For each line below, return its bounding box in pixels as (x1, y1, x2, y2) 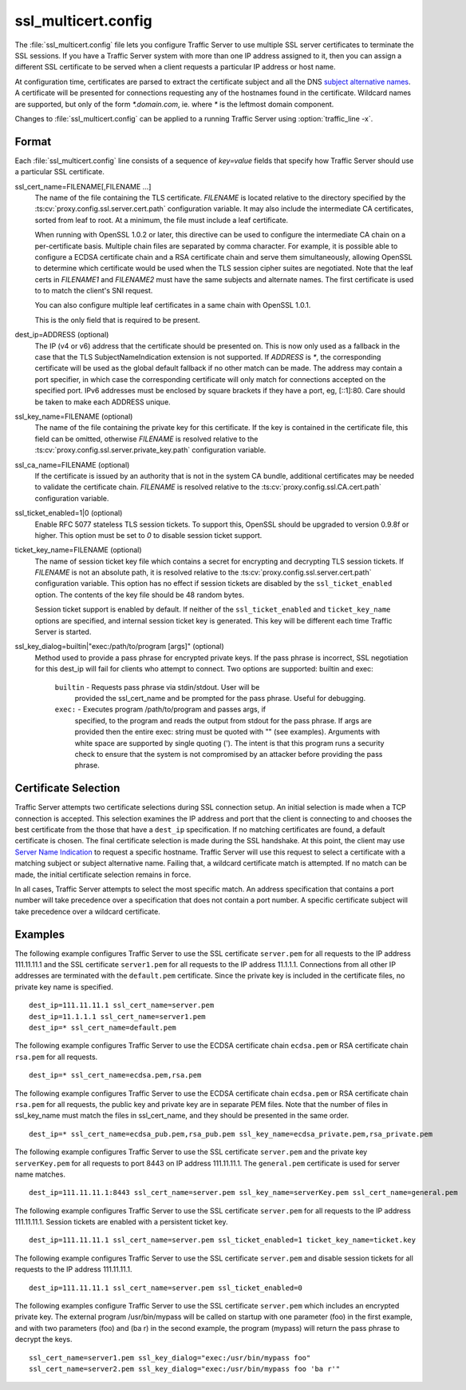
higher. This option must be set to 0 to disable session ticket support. (34, 530, 263, 540)
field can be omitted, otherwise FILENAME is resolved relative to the (34, 434, 259, 444)
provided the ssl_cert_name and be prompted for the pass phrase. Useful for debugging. (74, 693, 366, 703)
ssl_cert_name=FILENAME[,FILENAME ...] (14, 181, 152, 191)
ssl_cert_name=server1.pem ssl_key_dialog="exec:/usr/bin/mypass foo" (29, 1353, 311, 1362)
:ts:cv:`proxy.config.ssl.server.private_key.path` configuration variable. (34, 445, 267, 455)
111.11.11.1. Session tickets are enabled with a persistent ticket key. (14, 1217, 228, 1227)
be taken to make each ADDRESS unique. (34, 396, 171, 407)
